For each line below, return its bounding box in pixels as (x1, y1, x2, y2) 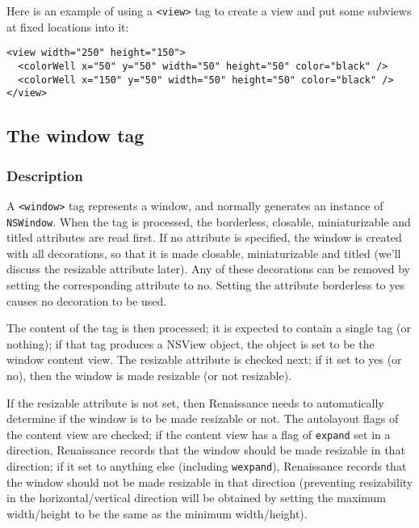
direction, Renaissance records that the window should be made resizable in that (6, 441, 405, 458)
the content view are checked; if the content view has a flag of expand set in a (6, 425, 391, 442)
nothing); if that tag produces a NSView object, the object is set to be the (6, 335, 375, 352)
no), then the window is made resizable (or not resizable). (6, 366, 292, 383)
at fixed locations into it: (6, 18, 129, 35)
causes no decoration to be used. (6, 292, 167, 309)
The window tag (6, 123, 145, 148)
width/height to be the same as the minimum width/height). (6, 505, 308, 522)
